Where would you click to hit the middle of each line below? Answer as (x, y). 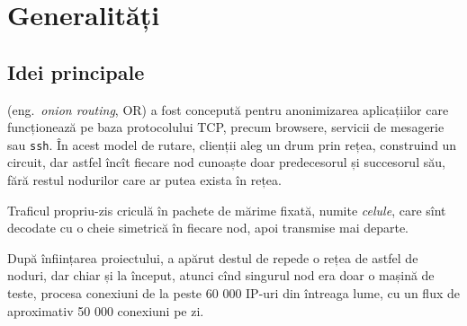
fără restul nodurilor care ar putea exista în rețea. (144, 180)
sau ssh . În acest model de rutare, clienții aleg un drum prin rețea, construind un (232, 144)
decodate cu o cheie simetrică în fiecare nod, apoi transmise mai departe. (208, 228)
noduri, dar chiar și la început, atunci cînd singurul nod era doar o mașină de (221, 275)
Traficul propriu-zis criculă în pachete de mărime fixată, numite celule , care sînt (227, 210)
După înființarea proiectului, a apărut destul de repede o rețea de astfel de (213, 257)
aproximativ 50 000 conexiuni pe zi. (106, 310)
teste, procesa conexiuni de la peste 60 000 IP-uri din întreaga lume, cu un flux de (233, 292)
